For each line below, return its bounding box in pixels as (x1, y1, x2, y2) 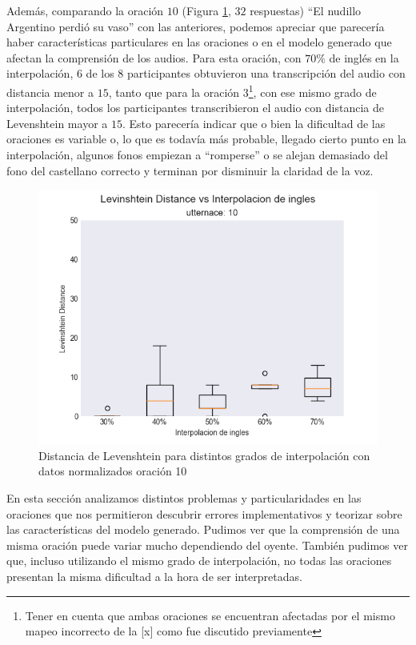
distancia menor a (6, 83, 94, 100)
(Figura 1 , (182, 2, 231, 18)
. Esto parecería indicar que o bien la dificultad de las (122, 114, 386, 131)
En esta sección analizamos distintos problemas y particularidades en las (6, 489, 362, 506)
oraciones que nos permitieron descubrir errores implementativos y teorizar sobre (6, 505, 402, 522)
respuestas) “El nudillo (250, 2, 362, 18)
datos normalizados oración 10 (38, 463, 187, 479)
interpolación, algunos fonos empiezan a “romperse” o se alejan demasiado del (6, 146, 388, 162)
